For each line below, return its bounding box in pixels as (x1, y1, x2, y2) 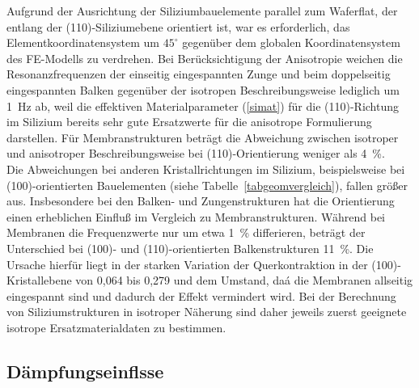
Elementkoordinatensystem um (6, 34, 159, 51)
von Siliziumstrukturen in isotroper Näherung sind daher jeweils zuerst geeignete (6, 303, 407, 320)
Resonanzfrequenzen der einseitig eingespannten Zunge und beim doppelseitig (6, 65, 391, 82)
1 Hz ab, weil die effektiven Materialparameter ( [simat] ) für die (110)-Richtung (6, 97, 400, 114)
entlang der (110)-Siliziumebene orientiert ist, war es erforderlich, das (6, 18, 350, 35)
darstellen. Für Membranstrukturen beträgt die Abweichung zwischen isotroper (6, 129, 399, 145)
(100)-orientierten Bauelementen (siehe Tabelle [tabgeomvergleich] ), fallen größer (6, 176, 408, 193)
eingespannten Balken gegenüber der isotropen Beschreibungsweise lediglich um (6, 81, 400, 98)
